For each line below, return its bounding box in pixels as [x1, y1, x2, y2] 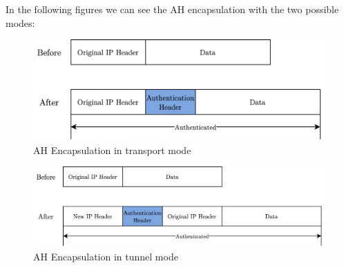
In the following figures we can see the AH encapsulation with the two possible [6, 2, 339, 16]
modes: [6, 15, 35, 30]
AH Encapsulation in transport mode [33, 142, 191, 157]
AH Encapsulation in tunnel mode [33, 249, 178, 264]
